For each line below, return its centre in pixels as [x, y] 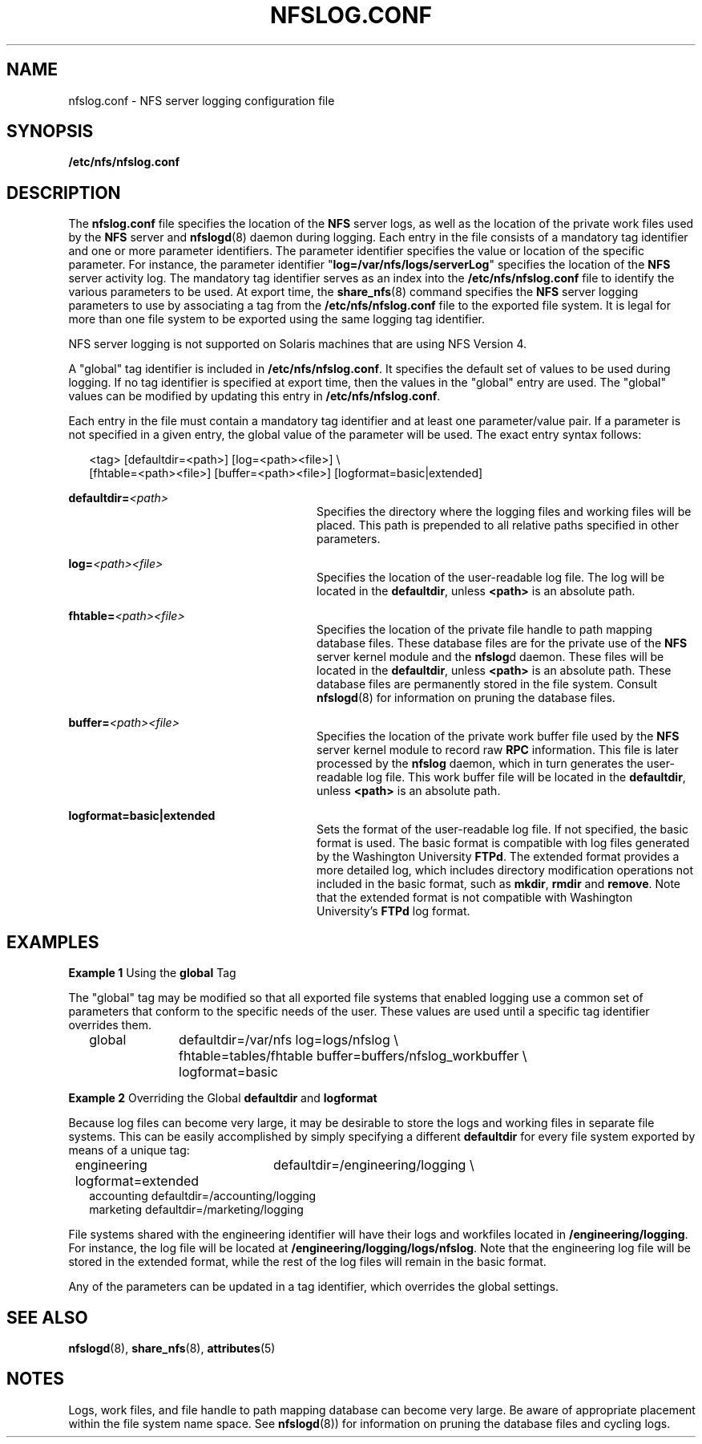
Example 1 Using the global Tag [152, 973]
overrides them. [110, 1025]
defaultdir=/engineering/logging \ [374, 1165]
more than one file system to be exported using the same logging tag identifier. [277, 319]
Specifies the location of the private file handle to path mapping [484, 630]
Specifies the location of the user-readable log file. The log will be [491, 578]
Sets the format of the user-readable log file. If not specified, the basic [502, 829]
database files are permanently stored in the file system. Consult [487, 684]
